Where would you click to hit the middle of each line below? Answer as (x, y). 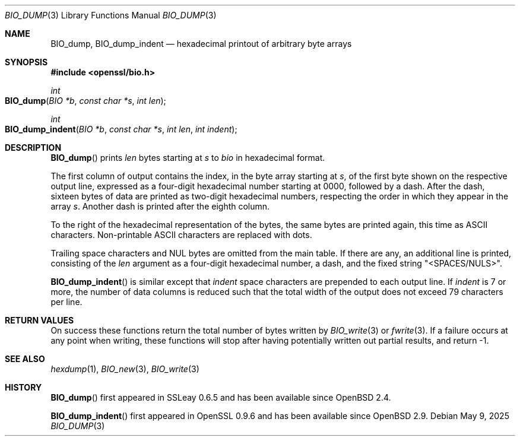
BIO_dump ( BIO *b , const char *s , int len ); (85, 101)
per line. (66, 302)
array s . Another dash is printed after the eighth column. (160, 206)
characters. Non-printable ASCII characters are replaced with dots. (181, 235)
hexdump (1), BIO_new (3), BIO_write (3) (125, 369)
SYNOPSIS (26, 62)
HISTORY (23, 387)
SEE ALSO (25, 359)
